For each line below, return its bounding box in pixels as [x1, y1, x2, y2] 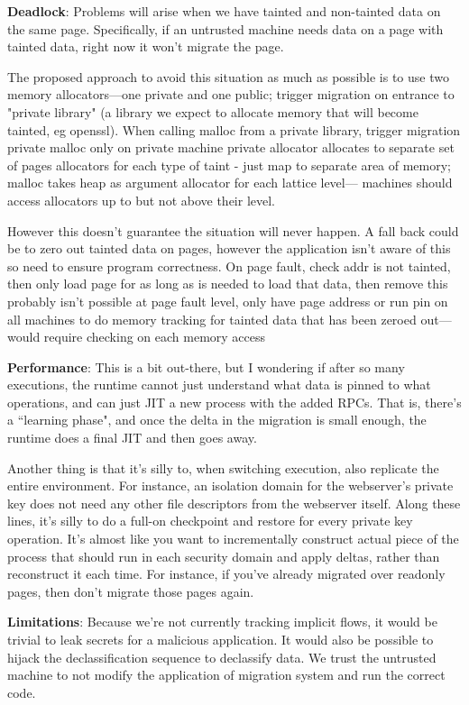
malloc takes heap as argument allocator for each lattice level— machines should [7, 173, 453, 192]
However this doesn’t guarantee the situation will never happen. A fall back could [7, 221, 459, 240]
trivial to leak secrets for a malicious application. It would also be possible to [7, 630, 434, 648]
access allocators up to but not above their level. [7, 190, 276, 209]
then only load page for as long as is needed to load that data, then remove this [7, 274, 448, 293]
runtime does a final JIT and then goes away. [7, 428, 257, 447]
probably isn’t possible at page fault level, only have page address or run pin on [7, 291, 448, 310]
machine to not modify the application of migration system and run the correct [7, 665, 446, 684]
